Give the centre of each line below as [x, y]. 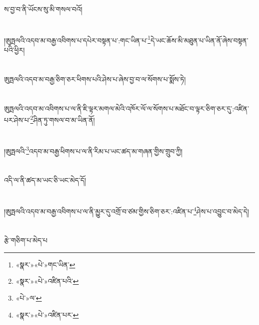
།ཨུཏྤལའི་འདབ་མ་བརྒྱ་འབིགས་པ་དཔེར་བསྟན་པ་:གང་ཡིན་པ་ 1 [77, 39]
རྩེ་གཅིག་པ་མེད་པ [26, 240]
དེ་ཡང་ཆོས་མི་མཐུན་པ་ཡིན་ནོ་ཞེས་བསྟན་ [199, 40]
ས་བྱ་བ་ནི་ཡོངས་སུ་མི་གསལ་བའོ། [43, 9]
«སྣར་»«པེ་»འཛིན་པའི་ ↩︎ [47, 281]
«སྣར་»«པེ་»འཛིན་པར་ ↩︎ [47, 314]
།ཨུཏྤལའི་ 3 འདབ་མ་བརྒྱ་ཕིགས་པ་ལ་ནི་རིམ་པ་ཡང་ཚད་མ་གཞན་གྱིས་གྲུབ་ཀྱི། [93, 150]
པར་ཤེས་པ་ [17, 120]
